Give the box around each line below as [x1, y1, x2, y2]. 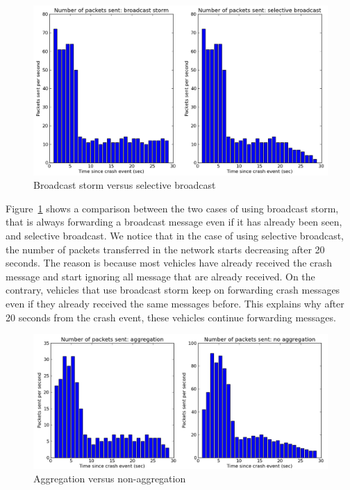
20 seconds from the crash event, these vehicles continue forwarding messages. [6, 310, 336, 324]
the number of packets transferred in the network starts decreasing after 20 [6, 242, 325, 256]
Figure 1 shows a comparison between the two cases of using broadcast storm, [6, 201, 339, 215]
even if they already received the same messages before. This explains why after [6, 296, 344, 311]
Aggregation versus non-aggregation [33, 471, 186, 486]
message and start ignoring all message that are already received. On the [6, 269, 315, 283]
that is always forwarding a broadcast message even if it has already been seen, [6, 214, 342, 229]
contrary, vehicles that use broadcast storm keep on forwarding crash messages [6, 282, 340, 297]
